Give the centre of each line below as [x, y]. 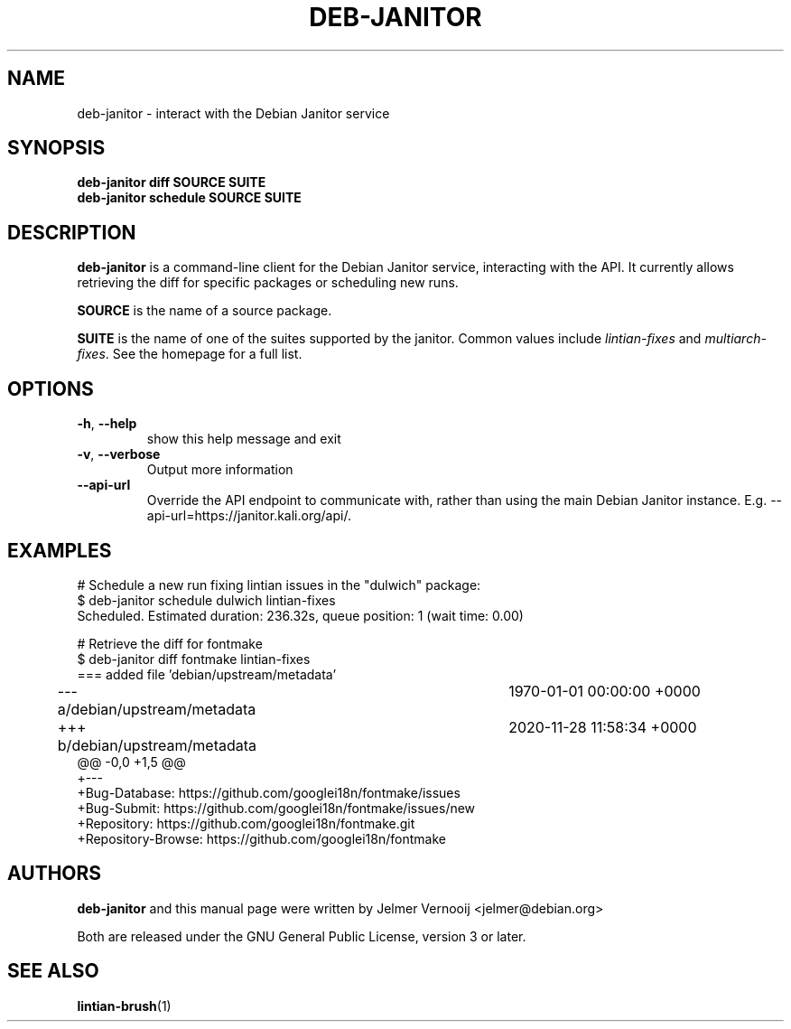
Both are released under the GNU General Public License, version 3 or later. [302, 936]
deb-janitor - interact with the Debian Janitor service [233, 113]
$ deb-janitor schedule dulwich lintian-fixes [206, 600]
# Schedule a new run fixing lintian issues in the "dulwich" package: [279, 585]
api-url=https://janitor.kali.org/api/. [249, 516]
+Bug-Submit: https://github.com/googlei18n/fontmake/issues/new [276, 808]
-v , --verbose [119, 454]
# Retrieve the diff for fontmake [170, 643]
